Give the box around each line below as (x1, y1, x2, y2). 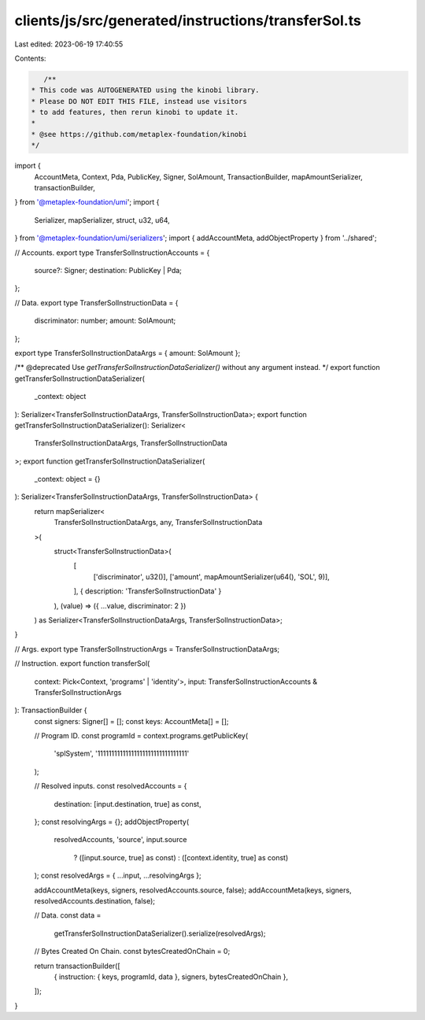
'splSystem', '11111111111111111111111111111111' (54, 748, 190, 759)
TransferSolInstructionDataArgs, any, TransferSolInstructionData (54, 518, 263, 527)
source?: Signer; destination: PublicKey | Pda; (34, 265, 183, 275)
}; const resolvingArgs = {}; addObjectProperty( (34, 817, 190, 826)
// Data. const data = (34, 911, 102, 920)
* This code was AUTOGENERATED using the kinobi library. (31, 86, 260, 94)
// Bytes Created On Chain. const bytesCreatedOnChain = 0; (34, 947, 231, 956)
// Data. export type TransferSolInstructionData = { (14, 297, 179, 307)
